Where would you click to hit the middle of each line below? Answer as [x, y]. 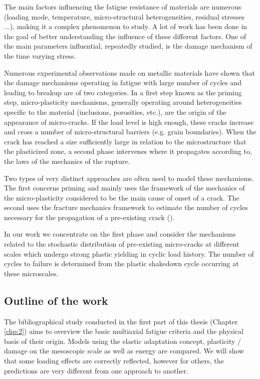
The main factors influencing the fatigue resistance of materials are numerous [123, 7]
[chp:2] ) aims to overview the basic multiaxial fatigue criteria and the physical [124, 331]
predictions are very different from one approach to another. [96, 370]
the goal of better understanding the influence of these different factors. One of [125, 36]
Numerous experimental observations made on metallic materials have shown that [130, 72]
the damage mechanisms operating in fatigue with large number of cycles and [123, 82]
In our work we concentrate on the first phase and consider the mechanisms [120, 234]
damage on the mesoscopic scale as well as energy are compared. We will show [124, 351]
